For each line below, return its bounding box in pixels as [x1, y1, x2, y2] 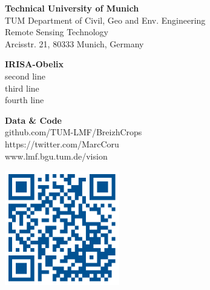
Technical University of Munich [5, 2, 139, 14]
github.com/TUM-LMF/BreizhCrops [5, 126, 142, 138]
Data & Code [5, 113, 62, 126]
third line [5, 81, 39, 94]
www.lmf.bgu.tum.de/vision [5, 149, 108, 162]
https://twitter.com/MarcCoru [5, 137, 119, 150]
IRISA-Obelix [5, 58, 64, 70]
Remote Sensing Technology [5, 25, 108, 38]
